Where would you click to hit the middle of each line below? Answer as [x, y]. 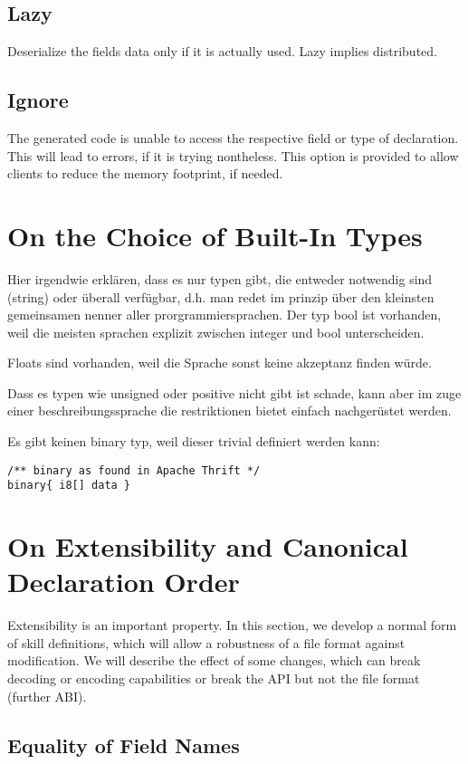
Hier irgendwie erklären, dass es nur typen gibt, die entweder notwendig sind [220, 278]
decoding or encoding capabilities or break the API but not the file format [214, 678]
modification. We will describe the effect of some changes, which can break [214, 660]
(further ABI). [47, 696]
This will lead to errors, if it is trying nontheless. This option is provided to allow [233, 155]
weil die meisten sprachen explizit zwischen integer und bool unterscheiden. [216, 332]
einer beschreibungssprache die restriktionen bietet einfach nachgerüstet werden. [229, 411]
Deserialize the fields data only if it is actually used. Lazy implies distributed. [222, 51]
